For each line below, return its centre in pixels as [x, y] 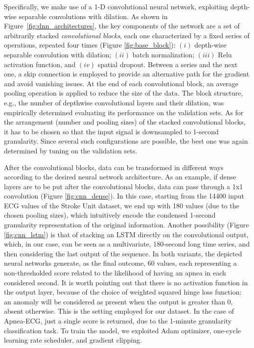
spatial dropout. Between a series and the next [168, 64]
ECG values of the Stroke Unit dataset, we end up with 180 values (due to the [122, 205]
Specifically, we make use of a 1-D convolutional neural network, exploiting [116, 6]
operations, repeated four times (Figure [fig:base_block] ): [90, 45]
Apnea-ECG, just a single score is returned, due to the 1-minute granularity [118, 321]
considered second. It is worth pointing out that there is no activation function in [126, 282]
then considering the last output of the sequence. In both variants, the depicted [123, 253]
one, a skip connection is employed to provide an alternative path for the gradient [127, 74]
